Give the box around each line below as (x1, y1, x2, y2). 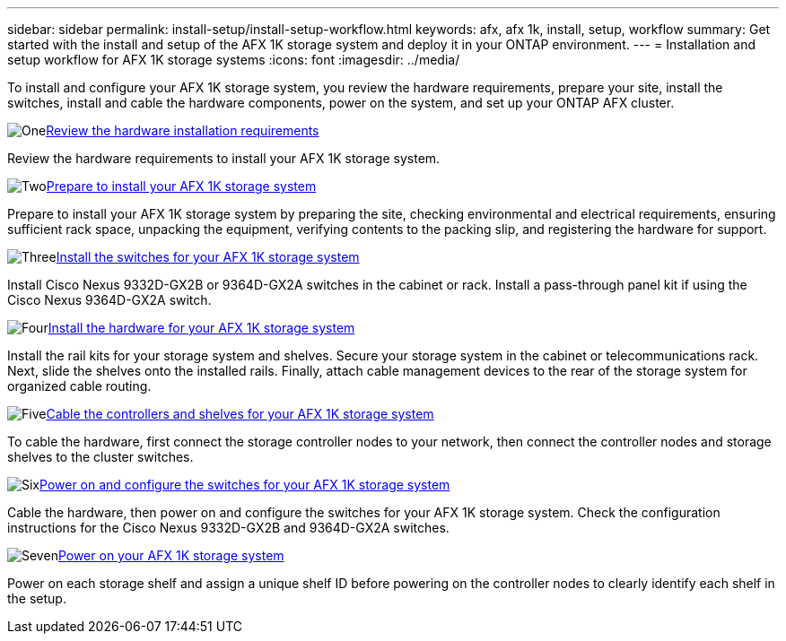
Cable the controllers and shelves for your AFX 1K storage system (46, 406, 434, 421)
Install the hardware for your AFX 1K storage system (48, 320, 355, 335)
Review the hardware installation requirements (46, 123, 319, 138)
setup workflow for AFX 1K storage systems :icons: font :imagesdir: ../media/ (7, 52, 460, 67)
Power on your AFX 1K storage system (57, 548, 284, 563)
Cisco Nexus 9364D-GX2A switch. (7, 292, 212, 308)
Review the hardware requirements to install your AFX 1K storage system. (7, 151, 441, 166)
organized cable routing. (7, 378, 152, 394)
